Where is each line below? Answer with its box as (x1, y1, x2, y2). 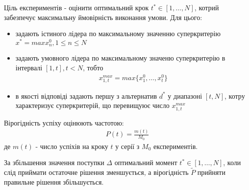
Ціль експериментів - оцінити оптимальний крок (4, 2, 149, 12)
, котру (224, 90, 245, 101)
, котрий (194, 2, 219, 12)
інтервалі (15, 62, 43, 72)
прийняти (197, 167, 225, 177)
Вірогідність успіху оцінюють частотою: (4, 117, 124, 127)
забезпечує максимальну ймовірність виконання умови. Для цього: (4, 12, 202, 22)
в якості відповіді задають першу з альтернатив (15, 90, 157, 101)
